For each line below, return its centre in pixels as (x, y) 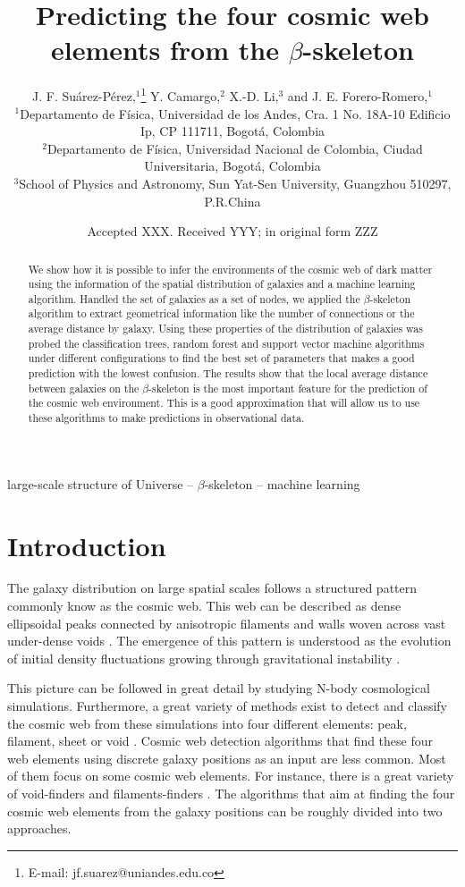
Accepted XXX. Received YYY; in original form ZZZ (232, 231)
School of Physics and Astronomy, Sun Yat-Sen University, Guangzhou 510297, (235, 183)
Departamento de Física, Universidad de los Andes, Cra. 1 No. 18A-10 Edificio (235, 113)
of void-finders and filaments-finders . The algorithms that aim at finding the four (231, 793)
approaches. (39, 828)
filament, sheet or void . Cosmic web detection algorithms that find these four (220, 741)
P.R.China (232, 201)
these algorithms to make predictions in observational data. (166, 418)
